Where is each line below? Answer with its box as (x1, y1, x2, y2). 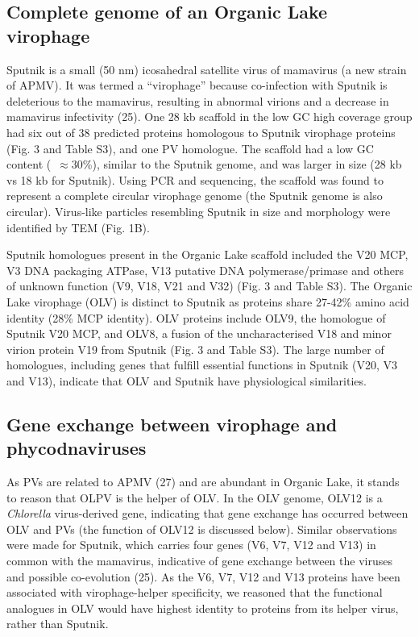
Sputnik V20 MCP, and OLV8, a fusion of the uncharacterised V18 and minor (6, 325, 392, 342)
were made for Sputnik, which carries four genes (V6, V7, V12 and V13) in (6, 536, 376, 553)
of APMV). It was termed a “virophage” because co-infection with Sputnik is (6, 77, 388, 94)
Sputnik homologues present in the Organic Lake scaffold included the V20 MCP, (6, 246, 409, 263)
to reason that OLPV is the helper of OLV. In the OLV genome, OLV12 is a (6, 489, 383, 506)
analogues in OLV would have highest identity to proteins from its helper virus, (6, 599, 399, 616)
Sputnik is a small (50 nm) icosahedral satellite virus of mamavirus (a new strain (6, 60, 407, 77)
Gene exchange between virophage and (6, 411, 338, 436)
